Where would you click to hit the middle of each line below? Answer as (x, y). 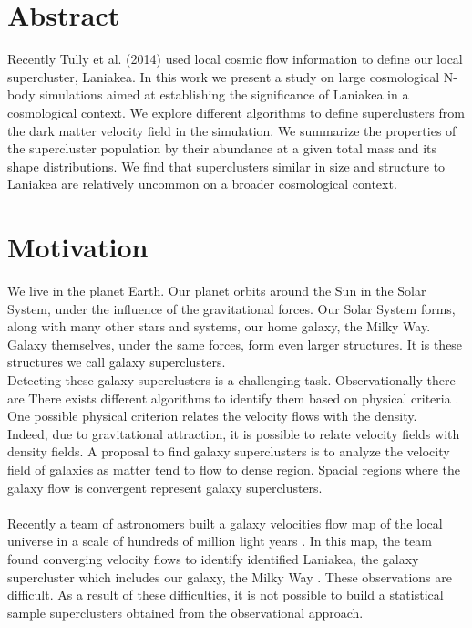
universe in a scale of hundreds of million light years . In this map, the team (220, 541)
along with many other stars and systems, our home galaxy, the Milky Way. (219, 326)
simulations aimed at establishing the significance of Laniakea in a (224, 94)
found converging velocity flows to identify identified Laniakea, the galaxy (213, 558)
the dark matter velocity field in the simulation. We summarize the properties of (232, 130)
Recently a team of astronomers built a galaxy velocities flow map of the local (225, 523)
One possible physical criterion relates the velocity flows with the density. (212, 416)
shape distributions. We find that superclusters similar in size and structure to (226, 166)
